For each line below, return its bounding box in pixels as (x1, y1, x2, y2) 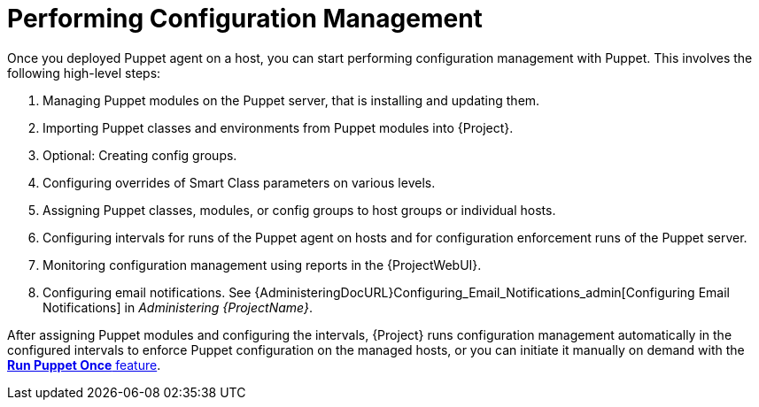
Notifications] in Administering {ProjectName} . (43, 299, 313, 315)
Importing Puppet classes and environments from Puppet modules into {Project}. (43, 119, 514, 135)
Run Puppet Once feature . (7, 357, 161, 372)
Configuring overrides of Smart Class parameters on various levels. (43, 174, 436, 190)
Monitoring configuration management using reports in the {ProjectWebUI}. (43, 257, 482, 273)
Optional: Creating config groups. (43, 147, 237, 163)
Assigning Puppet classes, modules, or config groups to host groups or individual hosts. (43, 202, 556, 218)
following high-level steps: (7, 65, 161, 81)
